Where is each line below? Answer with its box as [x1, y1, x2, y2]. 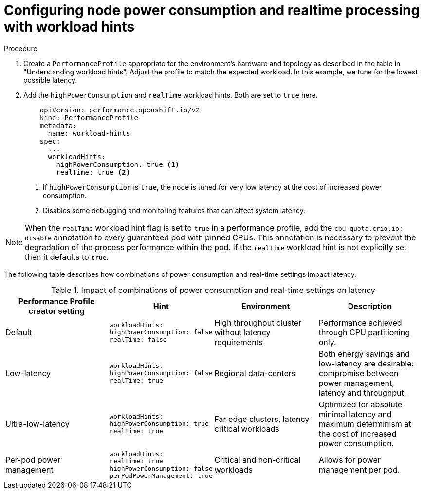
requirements [214, 337, 263, 347]
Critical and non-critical [214, 455, 301, 465]
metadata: [39, 121, 77, 129]
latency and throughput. [318, 387, 406, 398]
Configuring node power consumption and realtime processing [4, 2, 420, 18]
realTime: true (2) [56, 168, 130, 176]
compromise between [318, 368, 399, 378]
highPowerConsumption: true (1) [56, 160, 180, 168]
